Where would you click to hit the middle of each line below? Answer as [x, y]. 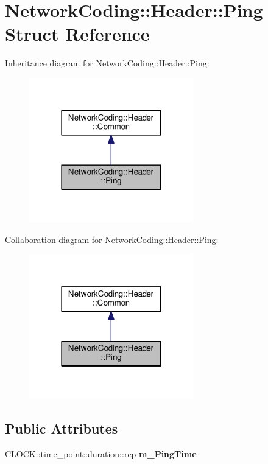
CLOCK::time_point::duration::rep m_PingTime [101, 453]
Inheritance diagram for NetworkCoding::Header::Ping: [107, 63]
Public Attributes [62, 428]
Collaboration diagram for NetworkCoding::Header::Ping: [112, 239]
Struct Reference [77, 34]
